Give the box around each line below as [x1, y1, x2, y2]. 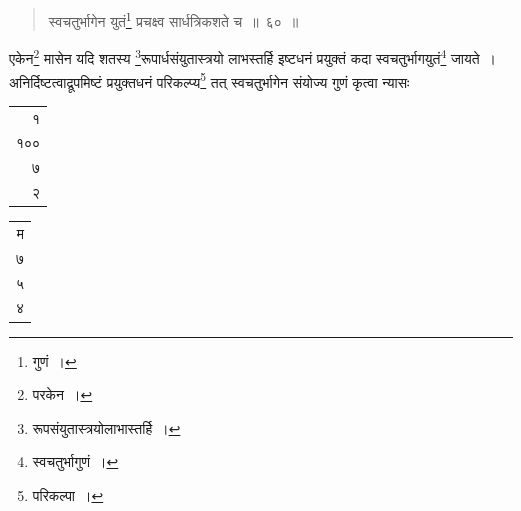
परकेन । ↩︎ [32, 384, 93, 405]
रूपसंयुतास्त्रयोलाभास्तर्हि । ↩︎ [32, 417, 181, 438]
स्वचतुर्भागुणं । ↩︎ [32, 451, 119, 472]
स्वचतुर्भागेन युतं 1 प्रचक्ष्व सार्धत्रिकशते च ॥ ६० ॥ [48, 8, 299, 31]
